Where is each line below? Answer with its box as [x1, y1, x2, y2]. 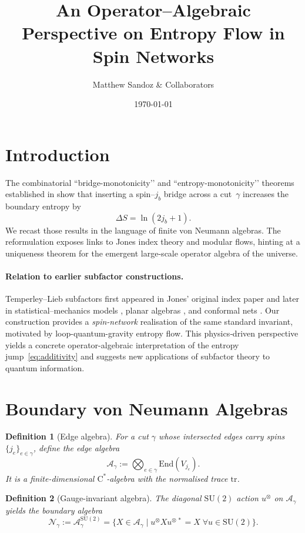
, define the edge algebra [33, 442, 120, 454]
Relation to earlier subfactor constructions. [5, 269, 184, 282]
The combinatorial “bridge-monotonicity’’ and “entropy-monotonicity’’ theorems [5, 176, 294, 188]
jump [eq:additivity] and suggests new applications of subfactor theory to [5, 350, 270, 362]
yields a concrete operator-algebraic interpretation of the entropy [5, 338, 239, 351]
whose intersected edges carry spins [159, 430, 285, 442]
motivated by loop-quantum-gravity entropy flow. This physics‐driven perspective [5, 327, 299, 339]
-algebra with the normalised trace [106, 472, 228, 484]
